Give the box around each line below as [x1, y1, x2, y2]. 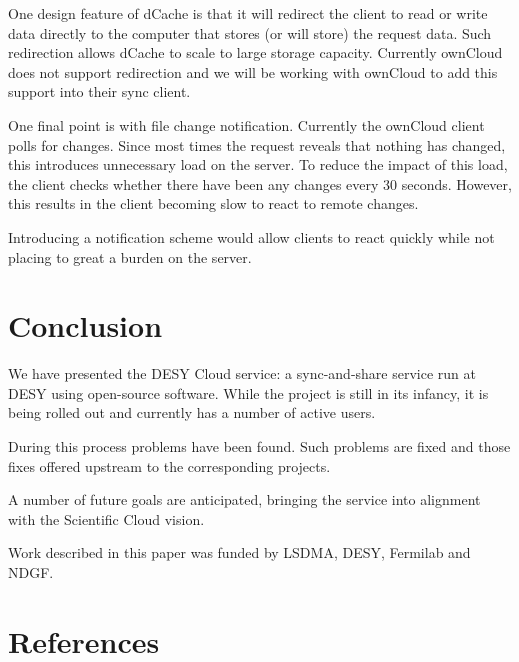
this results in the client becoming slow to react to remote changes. [8, 193, 419, 214]
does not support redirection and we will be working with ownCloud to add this [8, 61, 498, 82]
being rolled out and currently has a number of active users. [8, 402, 376, 423]
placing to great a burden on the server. [8, 246, 252, 267]
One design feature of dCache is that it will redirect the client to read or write [8, 3, 488, 23]
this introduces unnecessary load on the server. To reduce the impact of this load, [8, 154, 508, 175]
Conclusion [8, 305, 163, 346]
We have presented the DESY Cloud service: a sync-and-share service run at [8, 363, 476, 384]
